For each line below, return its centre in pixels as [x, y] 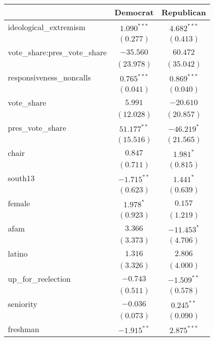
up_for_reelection [39, 279]
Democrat [134, 12]
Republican [184, 12]
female [19, 203]
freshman [24, 329]
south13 [21, 178]
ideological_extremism [47, 27]
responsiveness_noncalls [49, 77]
